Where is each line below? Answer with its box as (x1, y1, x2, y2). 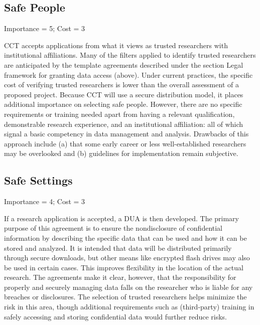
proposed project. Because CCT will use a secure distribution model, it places (4, 89, 243, 99)
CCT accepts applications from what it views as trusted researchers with (4, 40, 228, 50)
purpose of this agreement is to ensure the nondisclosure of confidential (4, 223, 223, 233)
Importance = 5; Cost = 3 (4, 23, 85, 34)
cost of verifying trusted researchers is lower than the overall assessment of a (4, 79, 239, 90)
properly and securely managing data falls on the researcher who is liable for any (4, 281, 253, 292)
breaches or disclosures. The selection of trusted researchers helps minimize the (4, 291, 247, 302)
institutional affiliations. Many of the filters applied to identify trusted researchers (4, 50, 256, 60)
